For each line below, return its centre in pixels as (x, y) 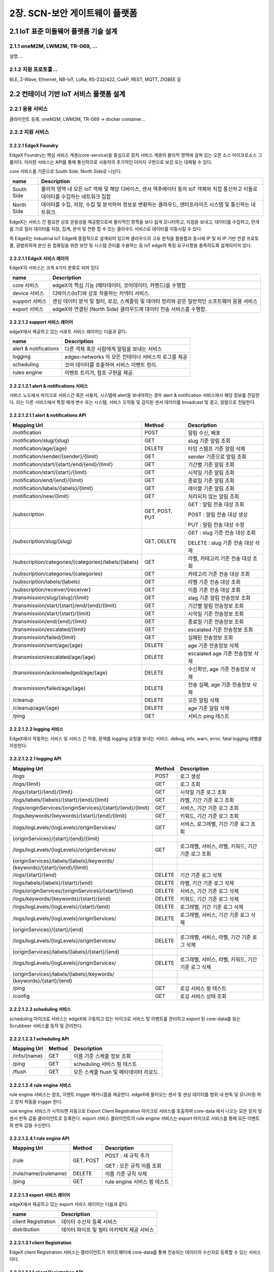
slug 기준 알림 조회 (209, 441)
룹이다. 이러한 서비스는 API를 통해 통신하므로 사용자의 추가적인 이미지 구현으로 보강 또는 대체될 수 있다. (111, 162)
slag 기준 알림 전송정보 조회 (219, 598)
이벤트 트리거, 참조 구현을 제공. (99, 373)
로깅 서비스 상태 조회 (203, 996)
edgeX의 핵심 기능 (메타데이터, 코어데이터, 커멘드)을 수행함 (119, 285)
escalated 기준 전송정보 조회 (220, 629)
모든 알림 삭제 (203, 700)
